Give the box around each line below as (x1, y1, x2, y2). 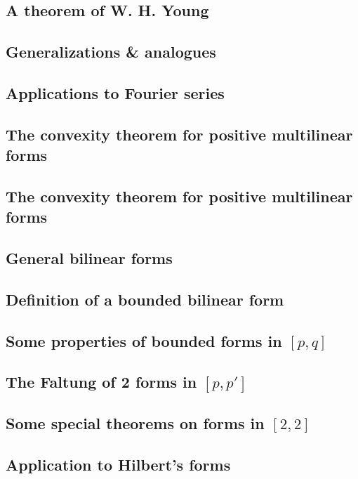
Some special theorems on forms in (6, 412, 265, 434)
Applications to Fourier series (6, 81, 225, 103)
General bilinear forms (6, 247, 173, 269)
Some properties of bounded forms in (6, 329, 282, 351)
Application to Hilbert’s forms (6, 453, 231, 475)
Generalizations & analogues (6, 41, 216, 63)
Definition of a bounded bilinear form (6, 288, 284, 310)
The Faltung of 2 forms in (6, 371, 197, 393)
